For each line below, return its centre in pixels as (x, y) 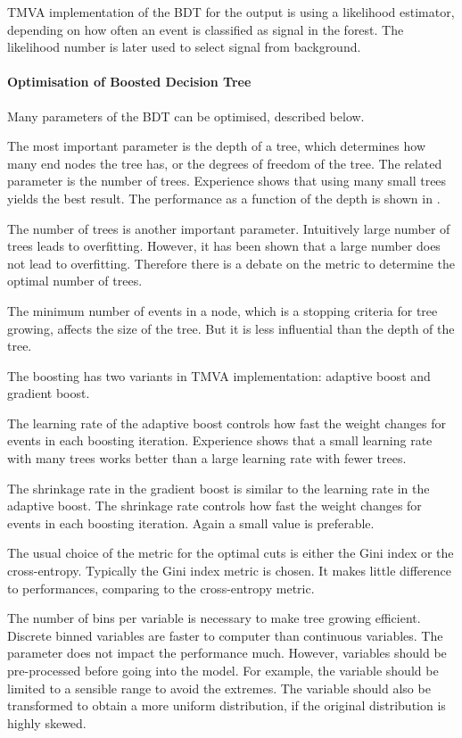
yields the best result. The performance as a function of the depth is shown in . (224, 198)
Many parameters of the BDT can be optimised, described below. (186, 116)
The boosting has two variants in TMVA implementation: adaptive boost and (219, 375)
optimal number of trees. (75, 281)
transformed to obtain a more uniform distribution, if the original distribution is (227, 705)
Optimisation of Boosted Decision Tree (129, 82)
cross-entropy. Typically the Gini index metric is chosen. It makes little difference (229, 571)
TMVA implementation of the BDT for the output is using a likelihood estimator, (231, 12)
